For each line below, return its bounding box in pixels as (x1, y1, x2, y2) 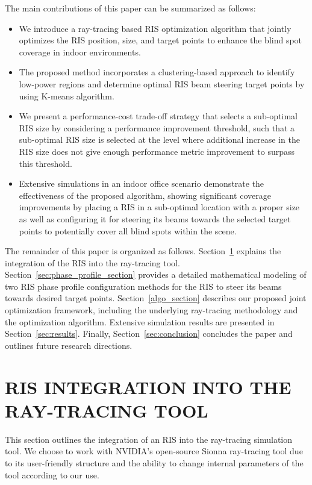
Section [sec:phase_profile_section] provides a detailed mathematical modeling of (5, 268, 307, 281)
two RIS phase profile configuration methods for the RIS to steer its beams (5, 280, 282, 292)
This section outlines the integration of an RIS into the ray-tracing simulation (5, 433, 293, 445)
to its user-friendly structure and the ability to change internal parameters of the (5, 456, 304, 469)
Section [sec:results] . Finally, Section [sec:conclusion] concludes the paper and (5, 327, 293, 340)
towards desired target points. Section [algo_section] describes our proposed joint (5, 292, 307, 304)
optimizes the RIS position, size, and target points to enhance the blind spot (19, 34, 302, 46)
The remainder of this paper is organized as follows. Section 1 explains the (5, 245, 281, 257)
